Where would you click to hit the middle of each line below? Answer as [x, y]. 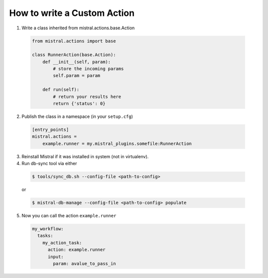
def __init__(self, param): [77, 62]
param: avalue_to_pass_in [84, 264]
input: [56, 257]
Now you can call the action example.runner [69, 216]
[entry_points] [50, 130]
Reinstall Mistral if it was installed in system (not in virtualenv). [85, 156]
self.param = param [76, 76]
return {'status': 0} [79, 104]
